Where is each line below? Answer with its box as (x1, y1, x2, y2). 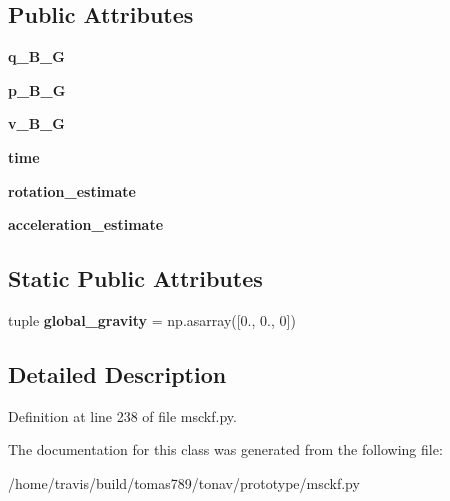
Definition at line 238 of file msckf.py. (8, 405, 237, 426)
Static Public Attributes (8, 263, 263, 294)
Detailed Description (8, 358, 227, 389)
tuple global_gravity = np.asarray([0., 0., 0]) (8, 309, 296, 330)
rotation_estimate (8, 180, 136, 201)
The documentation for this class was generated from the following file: (8, 439, 443, 460)
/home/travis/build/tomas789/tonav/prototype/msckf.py (8, 472, 360, 493)
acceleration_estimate (8, 214, 164, 235)
